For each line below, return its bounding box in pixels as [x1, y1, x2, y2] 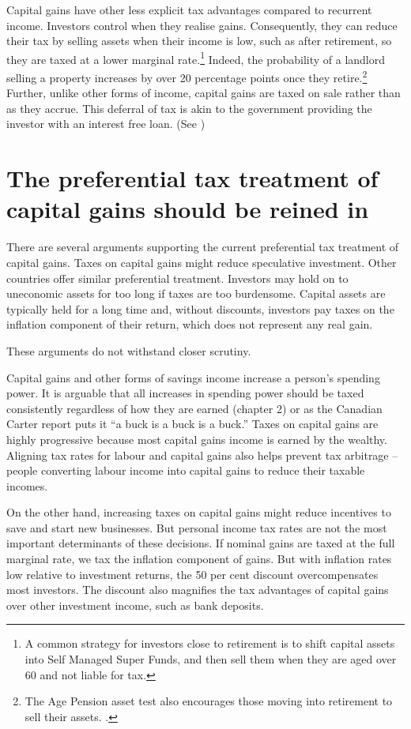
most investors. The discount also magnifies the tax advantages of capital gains [6, 581, 389, 598]
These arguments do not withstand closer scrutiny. [6, 342, 251, 359]
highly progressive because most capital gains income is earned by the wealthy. [6, 430, 387, 447]
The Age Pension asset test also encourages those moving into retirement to [25, 693, 393, 709]
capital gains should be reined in [6, 193, 369, 225]
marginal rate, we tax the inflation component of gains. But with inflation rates [6, 551, 392, 567]
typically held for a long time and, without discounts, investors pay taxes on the [6, 300, 394, 317]
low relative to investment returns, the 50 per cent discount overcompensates [6, 566, 379, 582]
